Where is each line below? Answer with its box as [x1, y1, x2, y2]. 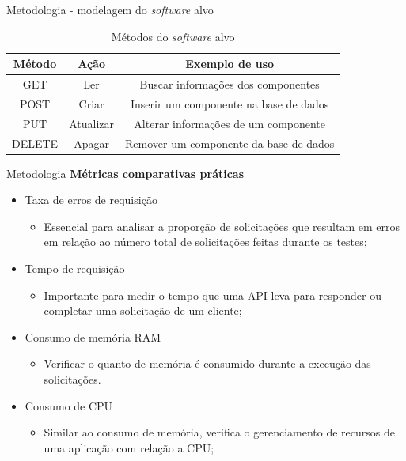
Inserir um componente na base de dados [131, 95, 329, 111]
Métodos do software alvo [111, 28, 235, 44]
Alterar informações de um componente [134, 115, 326, 131]
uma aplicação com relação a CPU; [44, 439, 214, 455]
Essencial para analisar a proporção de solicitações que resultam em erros [44, 217, 400, 234]
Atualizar [69, 115, 114, 131]
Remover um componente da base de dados [124, 134, 335, 151]
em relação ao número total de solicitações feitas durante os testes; [44, 233, 367, 250]
